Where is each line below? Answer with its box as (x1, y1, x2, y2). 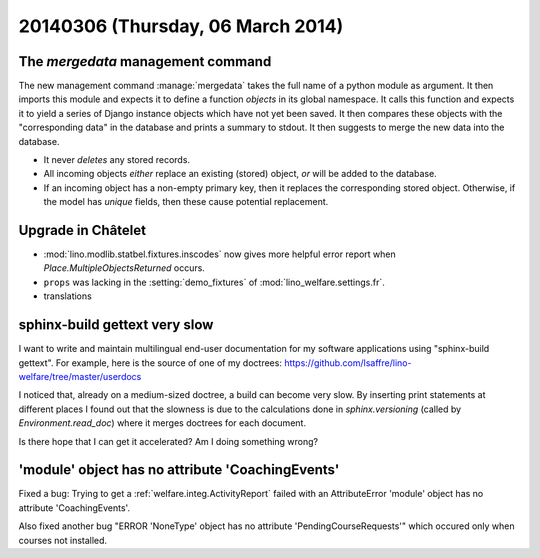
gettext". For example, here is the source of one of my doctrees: (18, 356, 282, 369)
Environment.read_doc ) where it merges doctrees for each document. (18, 417, 307, 429)
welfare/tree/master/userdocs (18, 370, 142, 382)
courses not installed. (18, 534, 108, 546)
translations (43, 290, 92, 302)
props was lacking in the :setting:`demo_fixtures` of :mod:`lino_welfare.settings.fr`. (43, 276, 385, 288)
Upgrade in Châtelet (18, 222, 147, 239)
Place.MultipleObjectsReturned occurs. (43, 262, 205, 274)
